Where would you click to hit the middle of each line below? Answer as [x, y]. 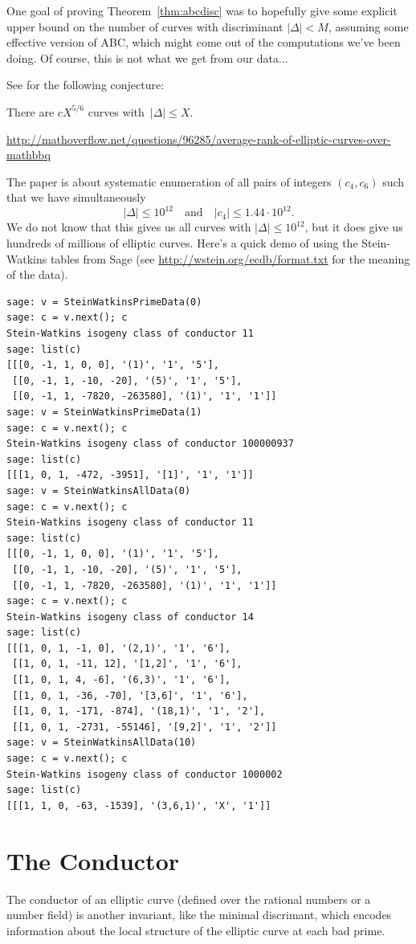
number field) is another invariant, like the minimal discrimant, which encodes [199, 915]
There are [31, 111]
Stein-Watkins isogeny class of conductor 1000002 [145, 774]
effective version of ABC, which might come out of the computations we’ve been [204, 42]
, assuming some [368, 26]
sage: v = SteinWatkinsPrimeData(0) [104, 302]
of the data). [37, 274]
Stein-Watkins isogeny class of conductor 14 [130, 617]
